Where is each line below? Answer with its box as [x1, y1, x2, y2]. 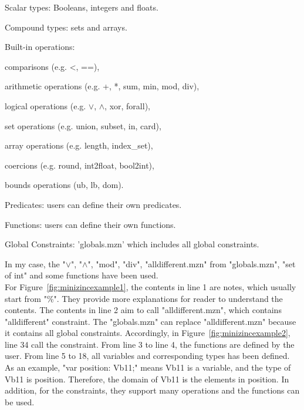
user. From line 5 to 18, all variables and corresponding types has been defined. [5, 349, 290, 362]
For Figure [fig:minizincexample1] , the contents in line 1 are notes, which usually [5, 280, 296, 293]
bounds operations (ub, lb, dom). [5, 179, 124, 191]
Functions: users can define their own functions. [5, 218, 176, 230]
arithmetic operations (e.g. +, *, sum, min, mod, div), [5, 80, 200, 92]
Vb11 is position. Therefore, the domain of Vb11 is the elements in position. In [5, 372, 289, 385]
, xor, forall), [104, 99, 150, 112]
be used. [5, 395, 35, 408]
